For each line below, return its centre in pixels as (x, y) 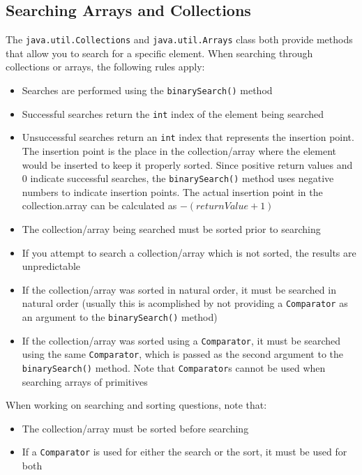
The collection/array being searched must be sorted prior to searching (171, 229)
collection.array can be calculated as (99, 205)
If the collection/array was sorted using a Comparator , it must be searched (181, 340)
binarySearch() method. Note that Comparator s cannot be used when (174, 368)
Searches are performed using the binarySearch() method (147, 90)
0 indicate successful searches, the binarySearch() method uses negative (178, 178)
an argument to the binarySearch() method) (120, 317)
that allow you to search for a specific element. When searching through (159, 53)
